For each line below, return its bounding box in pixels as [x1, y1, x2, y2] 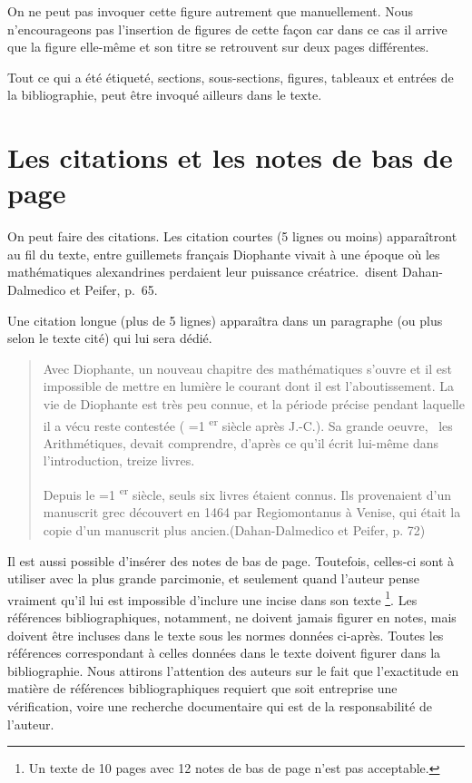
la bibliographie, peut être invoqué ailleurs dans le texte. [7, 85, 322, 104]
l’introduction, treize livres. [43, 451, 195, 470]
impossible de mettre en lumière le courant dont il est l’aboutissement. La [43, 377, 454, 396]
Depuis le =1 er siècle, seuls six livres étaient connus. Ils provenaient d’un [43, 483, 452, 504]
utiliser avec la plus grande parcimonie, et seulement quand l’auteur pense [7, 569, 419, 588]
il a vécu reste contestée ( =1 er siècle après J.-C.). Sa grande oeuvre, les [43, 413, 453, 435]
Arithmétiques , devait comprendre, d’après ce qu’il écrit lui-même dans [43, 433, 438, 452]
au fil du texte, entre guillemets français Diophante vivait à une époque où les [7, 244, 440, 263]
